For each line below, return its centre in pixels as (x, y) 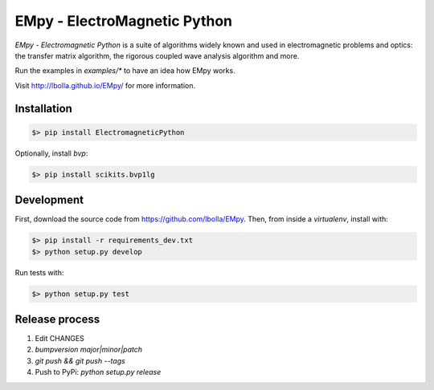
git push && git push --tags (80, 360)
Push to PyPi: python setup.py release (98, 372)
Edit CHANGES (59, 339)
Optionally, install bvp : (51, 153)
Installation (43, 108)
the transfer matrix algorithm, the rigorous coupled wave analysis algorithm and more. (157, 55)
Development (49, 200)
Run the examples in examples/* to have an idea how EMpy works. (125, 71)
